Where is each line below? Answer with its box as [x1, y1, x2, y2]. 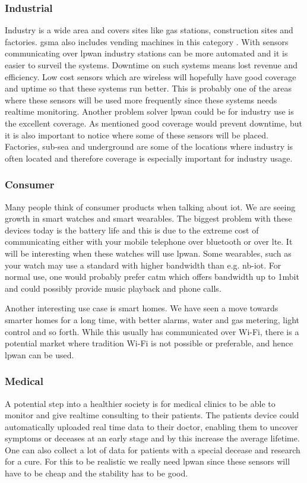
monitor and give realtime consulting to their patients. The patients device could [5, 409, 299, 421]
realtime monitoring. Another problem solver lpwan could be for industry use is [5, 105, 294, 118]
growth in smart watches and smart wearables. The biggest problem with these [5, 212, 292, 225]
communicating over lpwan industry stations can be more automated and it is [5, 47, 288, 59]
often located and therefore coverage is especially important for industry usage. [5, 151, 293, 164]
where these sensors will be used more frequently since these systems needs [5, 93, 277, 106]
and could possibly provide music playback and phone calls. [5, 282, 221, 294]
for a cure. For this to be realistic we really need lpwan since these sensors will [5, 455, 290, 468]
